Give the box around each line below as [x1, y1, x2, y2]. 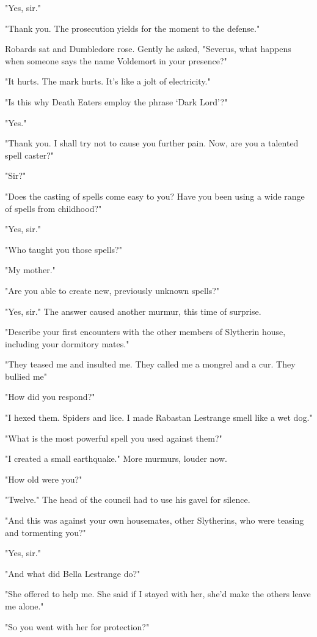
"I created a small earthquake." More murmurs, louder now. [5, 452, 227, 465]
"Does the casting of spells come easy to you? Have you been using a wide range [5, 189, 305, 202]
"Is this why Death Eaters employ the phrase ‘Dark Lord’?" [5, 95, 228, 108]
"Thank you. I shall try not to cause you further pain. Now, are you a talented [5, 137, 299, 149]
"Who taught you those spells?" [5, 243, 122, 255]
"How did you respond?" [5, 390, 95, 403]
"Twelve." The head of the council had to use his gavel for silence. [5, 493, 250, 506]
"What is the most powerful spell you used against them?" [5, 431, 222, 444]
